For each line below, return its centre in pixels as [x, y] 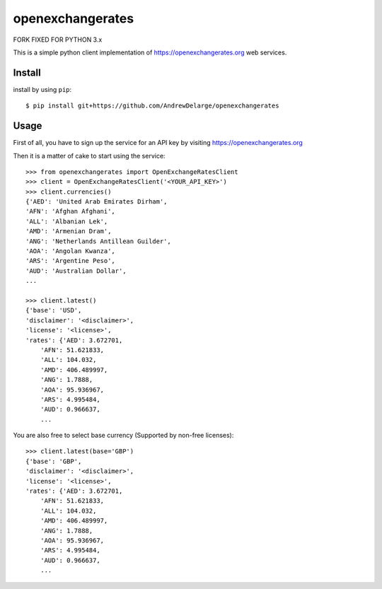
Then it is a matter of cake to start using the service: [89, 156]
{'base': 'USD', [54, 310]
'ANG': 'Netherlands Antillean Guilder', [98, 241]
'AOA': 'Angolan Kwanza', [71, 251]
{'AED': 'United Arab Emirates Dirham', [97, 202]
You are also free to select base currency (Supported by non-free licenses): [123, 436]
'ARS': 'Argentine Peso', [71, 261]
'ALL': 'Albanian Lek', [67, 221]
